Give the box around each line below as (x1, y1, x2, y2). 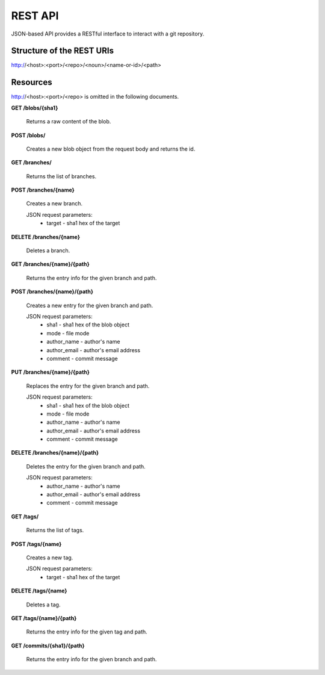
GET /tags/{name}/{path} (11, 614, 77, 621)
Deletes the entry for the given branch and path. (26, 462, 146, 470)
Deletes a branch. (26, 247, 70, 254)
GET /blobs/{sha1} (11, 104, 58, 111)
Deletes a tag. (26, 601, 61, 608)
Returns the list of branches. (26, 172, 96, 180)
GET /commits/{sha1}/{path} (11, 642, 85, 649)
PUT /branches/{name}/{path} (11, 369, 90, 376)
